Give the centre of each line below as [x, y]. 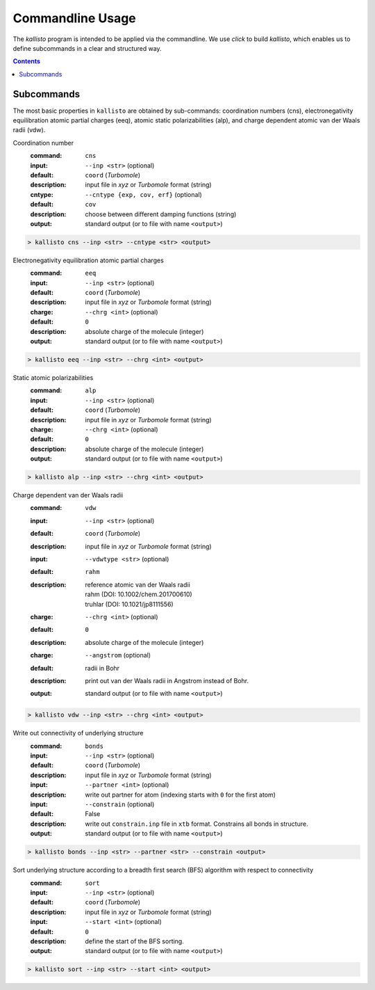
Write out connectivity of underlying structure [78, 733]
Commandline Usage [75, 18]
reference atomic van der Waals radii [137, 584]
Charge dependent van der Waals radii [68, 495]
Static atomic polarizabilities [53, 377]
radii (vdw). [29, 130]
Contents [27, 61]
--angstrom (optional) [118, 655]
